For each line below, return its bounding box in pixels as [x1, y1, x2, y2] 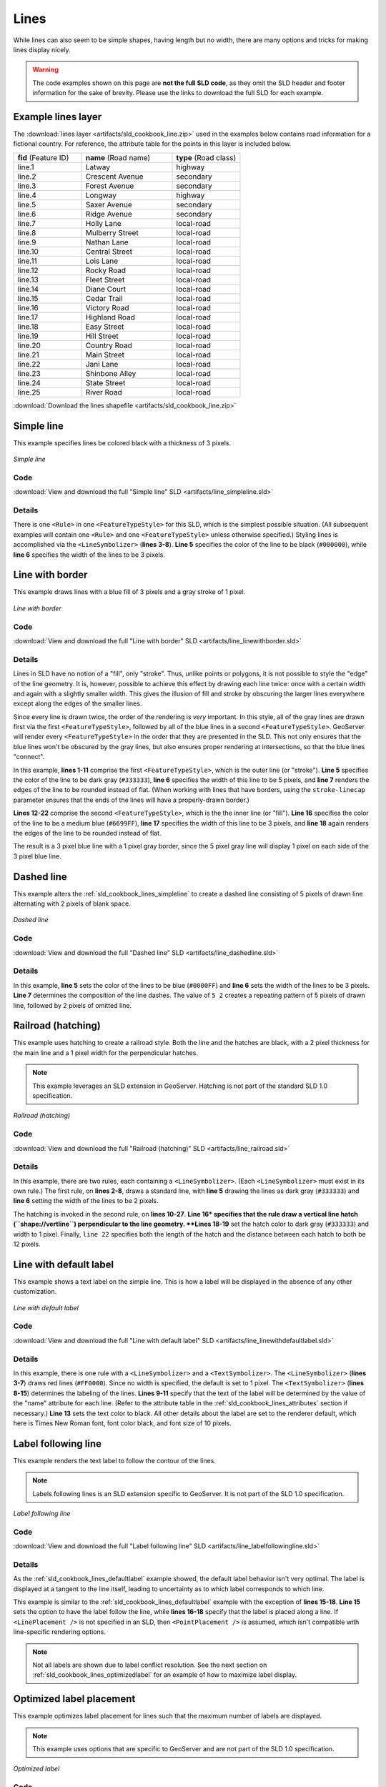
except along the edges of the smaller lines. [13, 699, 142, 708]
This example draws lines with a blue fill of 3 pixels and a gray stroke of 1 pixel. [13, 588, 246, 596]
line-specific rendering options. [13, 1628, 107, 1636]
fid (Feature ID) [17, 152, 69, 162]
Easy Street [85, 322, 124, 332]
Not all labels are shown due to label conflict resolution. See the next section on [32, 1660, 267, 1669]
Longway [85, 190, 117, 200]
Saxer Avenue [85, 199, 132, 209]
